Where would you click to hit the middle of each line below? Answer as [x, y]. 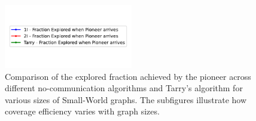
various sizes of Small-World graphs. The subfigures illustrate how [126, 99]
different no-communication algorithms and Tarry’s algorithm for [124, 88]
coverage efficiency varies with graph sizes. [82, 111]
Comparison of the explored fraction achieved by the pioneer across [128, 76]
